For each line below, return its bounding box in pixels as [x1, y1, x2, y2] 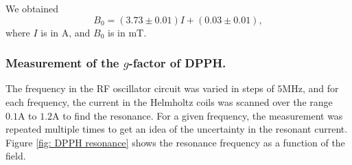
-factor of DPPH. [128, 54, 226, 71]
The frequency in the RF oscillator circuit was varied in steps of [5, 81, 274, 96]
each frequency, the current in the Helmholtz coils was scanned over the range [5, 95, 333, 109]
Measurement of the [5, 54, 119, 71]
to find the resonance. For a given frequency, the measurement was [62, 108, 343, 122]
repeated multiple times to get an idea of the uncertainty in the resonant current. [5, 122, 348, 136]
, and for [302, 81, 339, 96]
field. [5, 148, 26, 163]
